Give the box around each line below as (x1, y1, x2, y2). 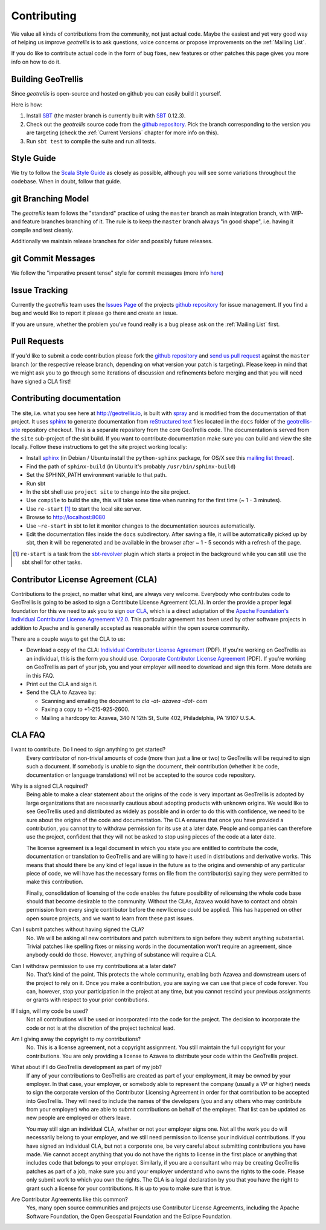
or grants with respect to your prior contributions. (26, 996, 150, 1004)
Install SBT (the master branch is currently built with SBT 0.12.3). (26, 112, 186, 119)
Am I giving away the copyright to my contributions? (11, 1035, 141, 1042)
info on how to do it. (11, 58, 61, 65)
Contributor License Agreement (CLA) (11, 574, 158, 584)
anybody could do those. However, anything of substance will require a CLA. (26, 951, 217, 958)
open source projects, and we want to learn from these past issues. (26, 914, 194, 922)
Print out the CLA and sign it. (26, 680, 98, 687)
